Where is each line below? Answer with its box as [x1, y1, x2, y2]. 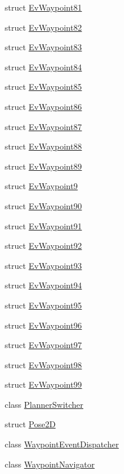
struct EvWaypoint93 [5, 259, 82, 271]
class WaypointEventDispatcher [5, 438, 119, 450]
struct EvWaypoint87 [5, 120, 82, 132]
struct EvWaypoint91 [5, 219, 82, 232]
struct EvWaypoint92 [5, 239, 82, 252]
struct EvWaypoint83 [5, 41, 82, 53]
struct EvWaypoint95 [5, 298, 82, 311]
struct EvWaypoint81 [5, 1, 82, 13]
